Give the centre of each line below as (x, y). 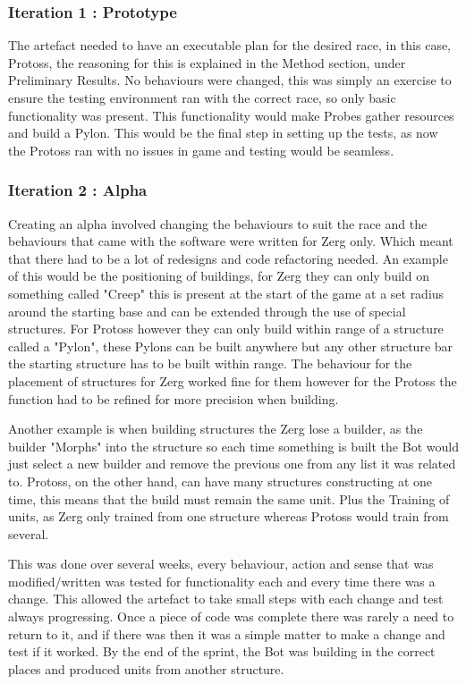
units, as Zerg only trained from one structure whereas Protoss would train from (229, 516)
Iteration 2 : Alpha (78, 190)
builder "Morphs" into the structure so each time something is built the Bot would (233, 446)
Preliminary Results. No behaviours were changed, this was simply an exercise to (230, 80)
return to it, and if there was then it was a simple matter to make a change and (227, 633)
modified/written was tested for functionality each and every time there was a (222, 581)
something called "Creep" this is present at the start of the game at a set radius (226, 293)
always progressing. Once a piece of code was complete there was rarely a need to (231, 616)
